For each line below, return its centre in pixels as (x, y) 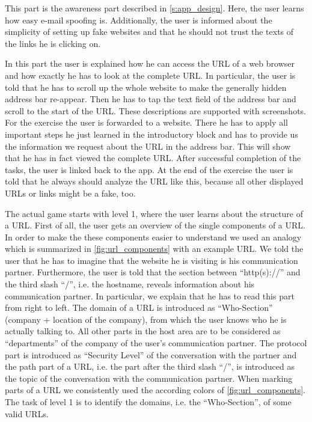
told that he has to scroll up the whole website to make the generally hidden (146, 87)
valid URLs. (27, 413)
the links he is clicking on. (53, 43)
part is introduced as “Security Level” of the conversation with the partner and (151, 354)
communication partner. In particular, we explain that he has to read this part (150, 295)
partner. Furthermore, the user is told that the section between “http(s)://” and (153, 272)
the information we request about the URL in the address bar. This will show (148, 146)
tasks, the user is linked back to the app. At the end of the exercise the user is (149, 169)
